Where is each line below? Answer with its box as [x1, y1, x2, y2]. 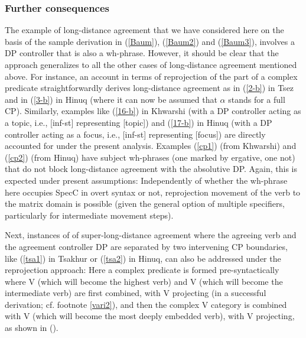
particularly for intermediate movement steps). [5, 209, 174, 221]
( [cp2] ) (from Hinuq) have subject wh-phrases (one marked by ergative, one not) [5, 151, 295, 163]
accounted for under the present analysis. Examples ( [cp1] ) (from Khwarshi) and [5, 139, 297, 152]
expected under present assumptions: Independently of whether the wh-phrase [5, 174, 288, 186]
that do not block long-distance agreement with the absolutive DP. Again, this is [5, 162, 298, 175]
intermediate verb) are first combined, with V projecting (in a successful [5, 287, 266, 299]
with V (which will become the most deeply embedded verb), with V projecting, [5, 310, 295, 322]
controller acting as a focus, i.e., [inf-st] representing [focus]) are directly [5, 128, 266, 140]
